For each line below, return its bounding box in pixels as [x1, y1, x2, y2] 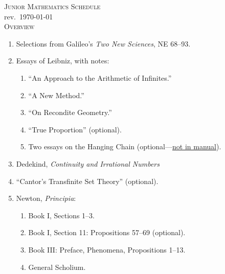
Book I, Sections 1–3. [28, 210, 95, 220]
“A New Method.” [28, 89, 84, 100]
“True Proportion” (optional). [28, 124, 122, 134]
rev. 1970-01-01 [4, 11, 53, 21]
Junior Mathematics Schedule [4, 1, 101, 11]
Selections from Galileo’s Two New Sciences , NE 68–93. [16, 38, 191, 49]
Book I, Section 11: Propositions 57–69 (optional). [28, 227, 186, 238]
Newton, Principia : [16, 193, 76, 203]
